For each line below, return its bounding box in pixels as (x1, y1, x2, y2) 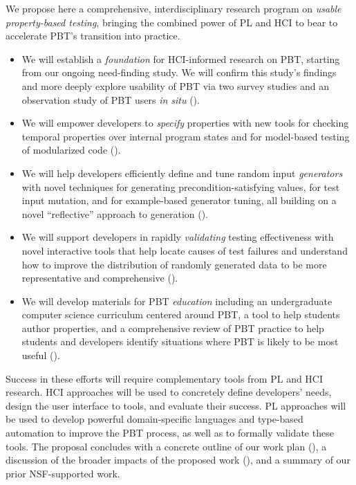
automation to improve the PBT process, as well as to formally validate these (6, 425, 334, 440)
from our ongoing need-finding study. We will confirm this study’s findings (21, 65, 337, 80)
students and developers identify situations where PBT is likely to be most (21, 334, 339, 349)
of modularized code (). (21, 143, 121, 157)
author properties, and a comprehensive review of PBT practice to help (21, 320, 324, 335)
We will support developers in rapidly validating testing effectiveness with (21, 230, 334, 244)
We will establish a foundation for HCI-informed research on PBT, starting (21, 51, 340, 66)
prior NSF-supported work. (6, 466, 120, 480)
